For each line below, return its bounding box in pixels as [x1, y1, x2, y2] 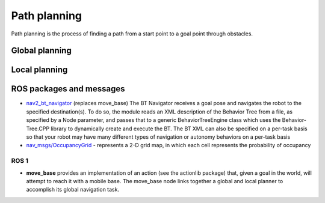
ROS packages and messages [11, 84, 125, 94]
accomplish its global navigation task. [26, 186, 120, 193]
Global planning [11, 46, 72, 56]
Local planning [11, 65, 68, 75]
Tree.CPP [26, 125, 50, 132]
